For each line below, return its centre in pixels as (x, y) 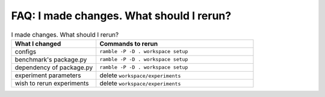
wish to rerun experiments (52, 83)
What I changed (38, 43)
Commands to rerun (129, 43)
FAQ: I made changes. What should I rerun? (121, 16)
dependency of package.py (54, 67)
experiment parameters (48, 75)
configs (25, 51)
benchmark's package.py (51, 59)
